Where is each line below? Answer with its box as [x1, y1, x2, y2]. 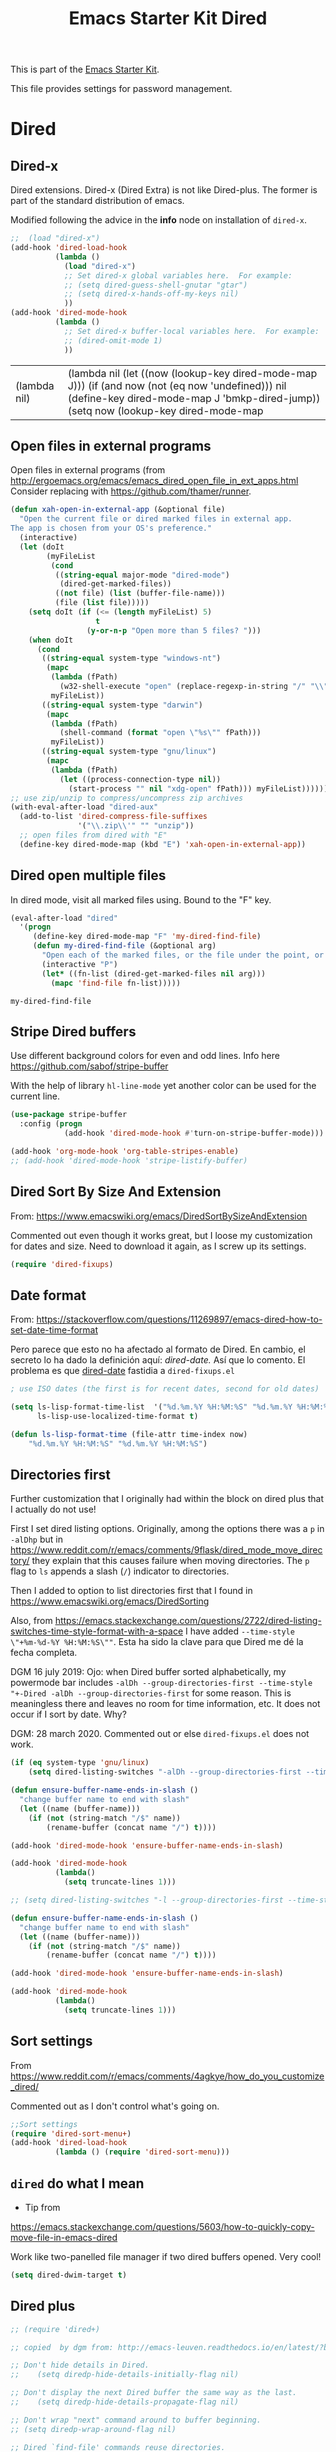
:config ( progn [19, 1119, 83, 1129]
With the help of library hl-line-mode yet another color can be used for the [10, 1080, 317, 1092]
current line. [10, 1090, 61, 1102]
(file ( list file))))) [54, 598, 150, 608]
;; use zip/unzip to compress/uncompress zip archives [10, 793, 244, 803]
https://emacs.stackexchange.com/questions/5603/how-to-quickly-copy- [10, 2220, 315, 2232]
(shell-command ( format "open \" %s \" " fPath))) [59, 728, 262, 738]
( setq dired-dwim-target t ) [10, 2270, 128, 2280]
